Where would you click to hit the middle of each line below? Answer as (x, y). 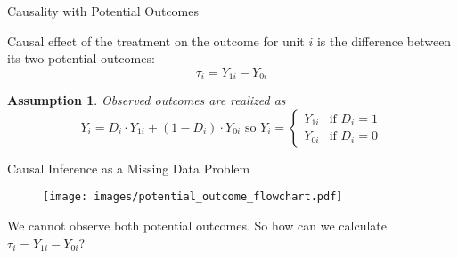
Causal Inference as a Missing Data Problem (129, 168)
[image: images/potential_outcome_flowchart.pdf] (193, 197)
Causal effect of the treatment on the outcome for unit (156, 40)
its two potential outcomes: (81, 58)
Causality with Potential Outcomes (103, 11)
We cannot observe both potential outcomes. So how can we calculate (197, 226)
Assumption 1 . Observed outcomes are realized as (147, 100)
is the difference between (384, 40)
